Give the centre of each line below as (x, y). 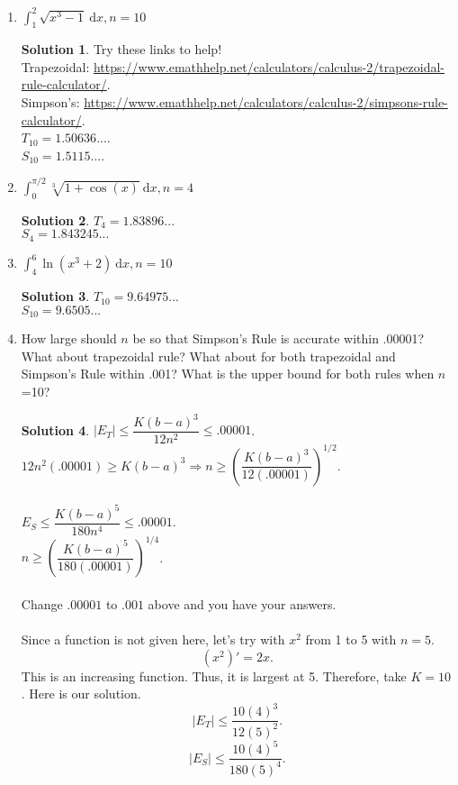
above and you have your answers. (242, 603)
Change (42, 603)
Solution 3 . (55, 296)
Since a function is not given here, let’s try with (153, 639)
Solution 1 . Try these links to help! (121, 49)
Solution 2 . (55, 219)
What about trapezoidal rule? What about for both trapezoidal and (208, 356)
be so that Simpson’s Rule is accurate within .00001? (278, 338)
